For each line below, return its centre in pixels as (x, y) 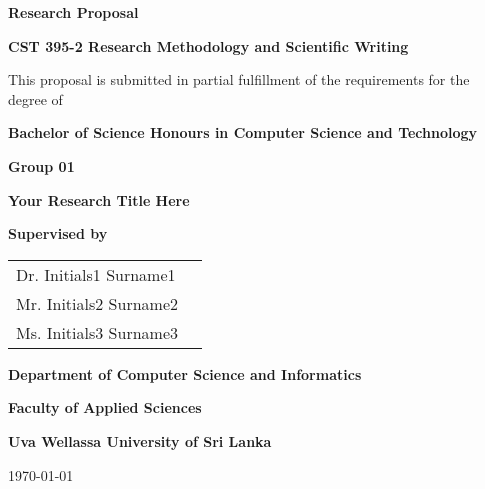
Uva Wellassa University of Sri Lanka (140, 440)
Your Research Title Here (99, 199)
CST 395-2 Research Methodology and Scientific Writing (208, 45)
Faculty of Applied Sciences (105, 407)
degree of (35, 98)
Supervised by (58, 233)
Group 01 (41, 165)
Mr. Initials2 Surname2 (97, 303)
